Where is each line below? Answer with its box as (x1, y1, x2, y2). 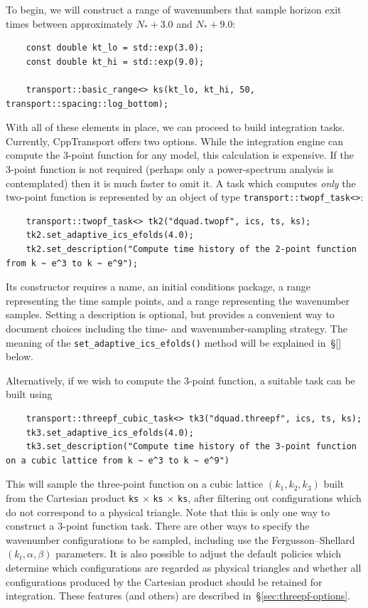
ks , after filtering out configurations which (178, 490, 362, 505)
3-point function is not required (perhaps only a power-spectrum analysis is (6, 161, 334, 176)
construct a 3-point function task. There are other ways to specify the (6, 518, 310, 533)
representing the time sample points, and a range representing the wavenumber (6, 293, 350, 308)
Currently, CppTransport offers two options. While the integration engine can (6, 133, 343, 148)
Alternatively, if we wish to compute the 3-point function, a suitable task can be (6, 372, 355, 387)
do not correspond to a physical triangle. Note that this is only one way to (6, 504, 330, 519)
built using (6, 387, 53, 402)
